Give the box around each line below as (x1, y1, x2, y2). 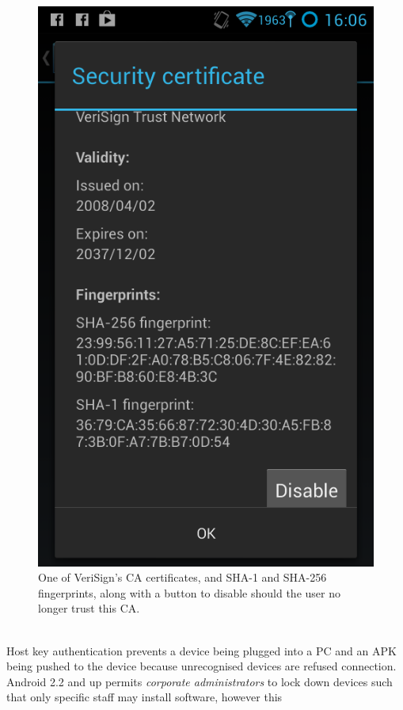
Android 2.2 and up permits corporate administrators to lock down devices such (6, 673, 393, 689)
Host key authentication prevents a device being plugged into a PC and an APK (6, 642, 397, 658)
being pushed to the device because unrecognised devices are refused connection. (6, 658, 397, 674)
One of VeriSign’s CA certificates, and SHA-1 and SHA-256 (38, 569, 327, 586)
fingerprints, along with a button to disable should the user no (38, 584, 340, 601)
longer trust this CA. (38, 600, 140, 616)
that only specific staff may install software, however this (6, 689, 283, 705)
